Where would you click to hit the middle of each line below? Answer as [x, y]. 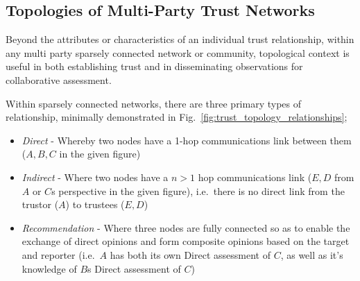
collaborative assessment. [59, 79]
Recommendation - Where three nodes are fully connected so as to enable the [186, 227]
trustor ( [40, 204]
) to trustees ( [95, 204]
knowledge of [49, 268]
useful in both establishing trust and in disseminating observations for [154, 66]
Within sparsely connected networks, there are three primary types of [154, 103]
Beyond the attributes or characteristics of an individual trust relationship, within [180, 39]
